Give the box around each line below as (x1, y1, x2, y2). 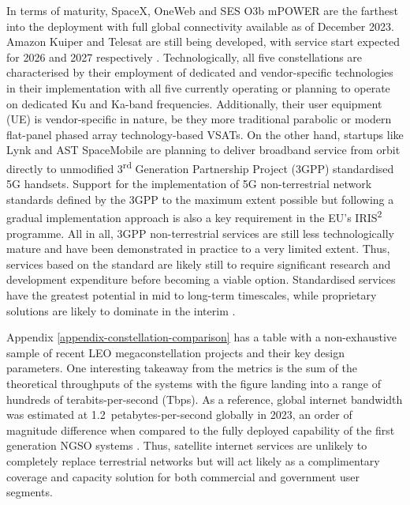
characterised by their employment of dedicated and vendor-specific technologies (6, 64, 393, 81)
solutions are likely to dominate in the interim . (6, 302, 236, 318)
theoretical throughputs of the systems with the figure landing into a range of (6, 375, 381, 391)
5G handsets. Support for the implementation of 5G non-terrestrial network (6, 175, 372, 192)
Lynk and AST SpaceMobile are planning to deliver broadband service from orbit (6, 141, 401, 158)
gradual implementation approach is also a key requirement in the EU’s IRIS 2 (6, 207, 382, 226)
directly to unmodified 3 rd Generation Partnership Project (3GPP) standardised (6, 157, 394, 176)
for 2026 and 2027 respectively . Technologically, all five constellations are (6, 48, 363, 65)
